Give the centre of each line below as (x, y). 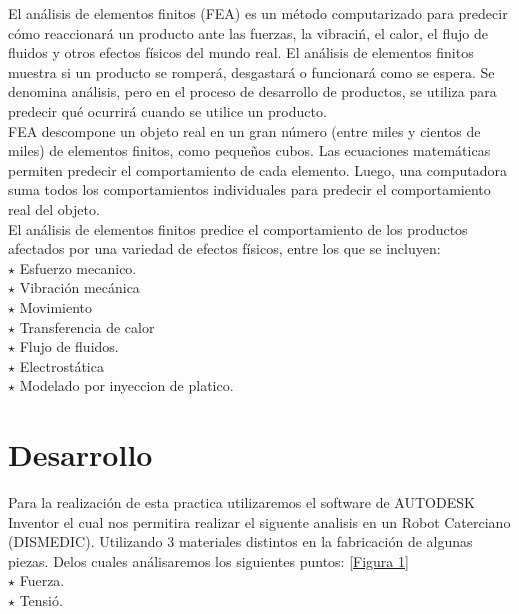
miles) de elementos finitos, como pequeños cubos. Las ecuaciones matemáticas (249, 150)
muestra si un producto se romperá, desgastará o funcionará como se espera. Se (251, 71)
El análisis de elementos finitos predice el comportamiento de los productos (238, 228)
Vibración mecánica (79, 287)
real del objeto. (54, 208)
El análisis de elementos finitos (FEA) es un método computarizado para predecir (258, 13)
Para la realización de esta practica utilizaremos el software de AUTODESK (241, 502)
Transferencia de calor (87, 326)
